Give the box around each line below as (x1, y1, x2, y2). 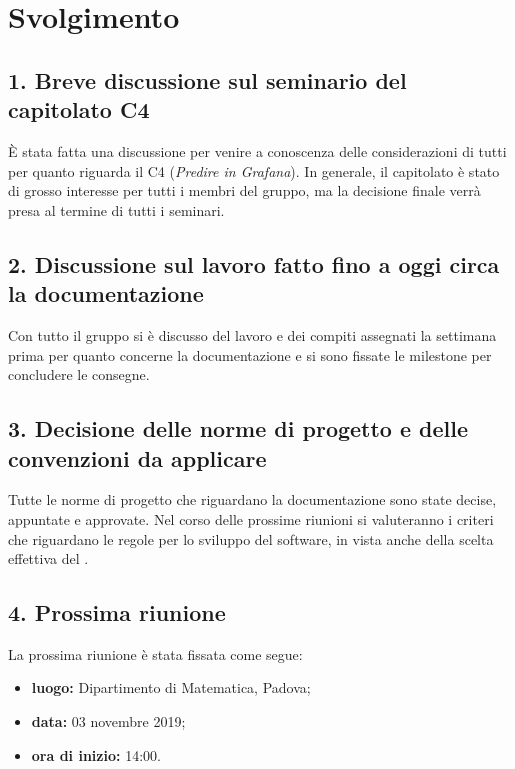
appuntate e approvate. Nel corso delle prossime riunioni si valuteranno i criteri (8, 508, 494, 529)
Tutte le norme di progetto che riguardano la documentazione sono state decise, (8, 489, 497, 510)
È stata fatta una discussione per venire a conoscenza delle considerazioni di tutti (8, 140, 507, 161)
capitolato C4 (8, 94, 150, 125)
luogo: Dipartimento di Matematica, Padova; (31, 677, 311, 698)
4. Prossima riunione (8, 597, 226, 628)
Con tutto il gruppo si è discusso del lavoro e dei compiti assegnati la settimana (8, 324, 497, 345)
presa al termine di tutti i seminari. (8, 199, 225, 220)
